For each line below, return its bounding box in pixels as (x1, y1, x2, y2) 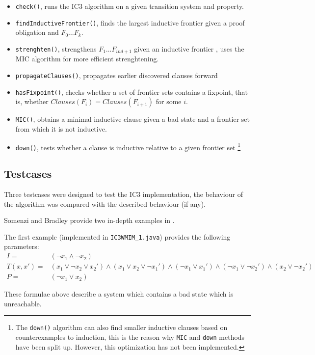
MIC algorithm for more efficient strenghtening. (15, 54, 159, 64)
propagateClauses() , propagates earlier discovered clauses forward (15, 70, 218, 80)
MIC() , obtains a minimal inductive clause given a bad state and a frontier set (15, 114, 250, 124)
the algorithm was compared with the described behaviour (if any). (4, 198, 206, 209)
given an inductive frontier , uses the (134, 43, 244, 54)
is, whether (15, 96, 49, 107)
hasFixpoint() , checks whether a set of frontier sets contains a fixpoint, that (15, 86, 248, 97)
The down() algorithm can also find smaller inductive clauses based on (15, 322, 228, 332)
